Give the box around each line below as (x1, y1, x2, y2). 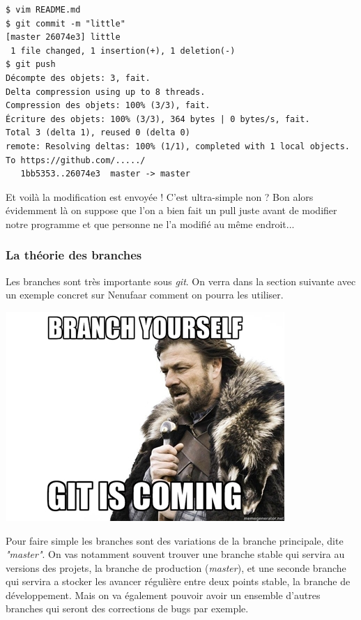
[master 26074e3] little (6, 32, 121, 43)
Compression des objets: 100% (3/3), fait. (6, 100, 210, 111)
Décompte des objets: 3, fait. (6, 73, 151, 83)
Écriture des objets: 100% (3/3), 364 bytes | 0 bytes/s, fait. (6, 114, 310, 124)
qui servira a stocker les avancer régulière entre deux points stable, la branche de (6, 574, 351, 589)
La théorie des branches (6, 246, 142, 264)
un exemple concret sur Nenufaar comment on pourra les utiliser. (6, 287, 284, 302)
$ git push (6, 59, 56, 70)
